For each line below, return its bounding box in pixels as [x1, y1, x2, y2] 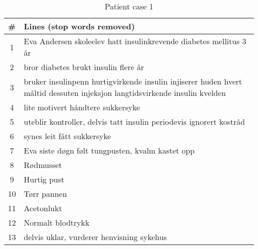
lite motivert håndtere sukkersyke [24, 101, 140, 113]
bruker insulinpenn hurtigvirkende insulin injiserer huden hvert [24, 76, 242, 87]
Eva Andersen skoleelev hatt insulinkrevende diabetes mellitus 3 [24, 35, 247, 47]
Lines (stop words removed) [24, 20, 135, 32]
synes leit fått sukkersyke [24, 130, 111, 142]
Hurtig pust [24, 173, 64, 185]
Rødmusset [24, 159, 62, 170]
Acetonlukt [24, 202, 62, 214]
